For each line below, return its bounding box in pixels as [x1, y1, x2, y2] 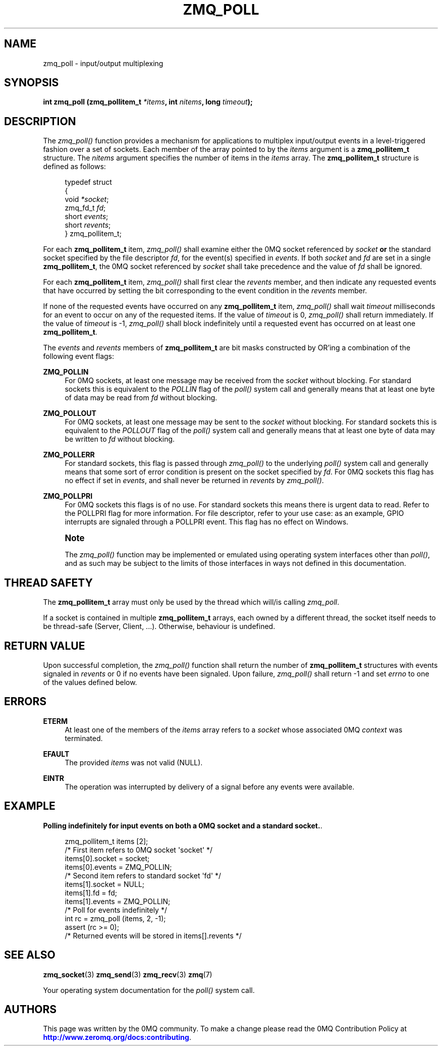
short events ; [65, 212, 108, 221]
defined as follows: [43, 162, 106, 171]
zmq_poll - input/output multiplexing [43, 59, 163, 68]
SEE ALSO [4, 949, 56, 962]
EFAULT [43, 749, 70, 758]
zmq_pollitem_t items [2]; [65, 836, 148, 846]
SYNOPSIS [4, 76, 59, 89]
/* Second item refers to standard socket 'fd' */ [65, 871, 222, 880]
